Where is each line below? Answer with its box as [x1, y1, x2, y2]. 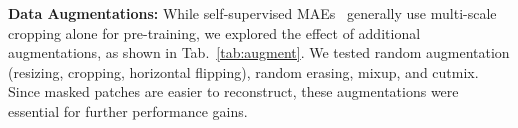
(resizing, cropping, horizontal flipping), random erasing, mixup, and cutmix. [8, 61, 479, 82]
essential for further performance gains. [8, 100, 248, 121]
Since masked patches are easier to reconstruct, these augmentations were [8, 81, 459, 102]
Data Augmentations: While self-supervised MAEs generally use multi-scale [8, 3, 497, 23]
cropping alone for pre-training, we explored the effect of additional [8, 22, 421, 43]
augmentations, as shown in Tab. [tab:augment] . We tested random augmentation [8, 42, 510, 63]
